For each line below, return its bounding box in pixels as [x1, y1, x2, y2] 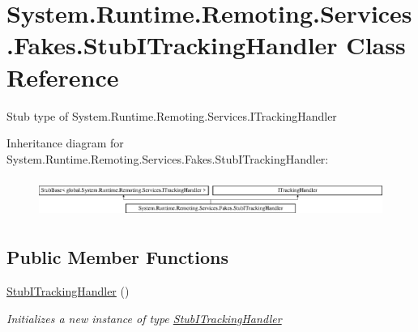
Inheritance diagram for [6, 134, 124, 151]
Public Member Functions [6, 245, 228, 270]
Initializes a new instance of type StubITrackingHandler [6, 309, 282, 326]
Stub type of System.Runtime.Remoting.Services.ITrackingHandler [6, 107, 337, 124]
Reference [6, 60, 119, 93]
